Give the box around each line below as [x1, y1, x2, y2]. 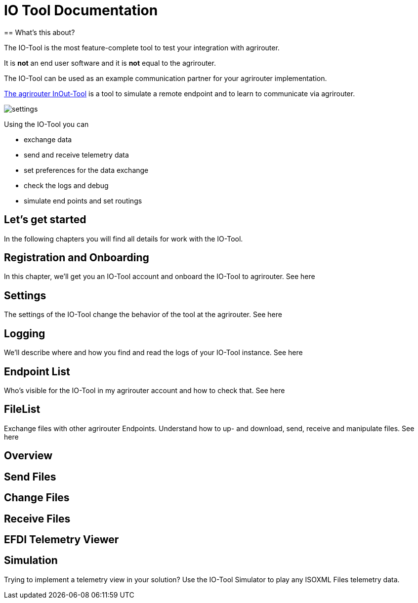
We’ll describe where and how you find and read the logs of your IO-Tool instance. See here [4, 348, 303, 357]
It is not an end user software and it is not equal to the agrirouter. [4, 58, 216, 67]
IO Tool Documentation [4, 2, 158, 19]
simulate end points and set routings [24, 196, 142, 205]
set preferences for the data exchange [24, 165, 149, 174]
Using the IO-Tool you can [4, 120, 89, 128]
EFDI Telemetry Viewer [4, 533, 119, 546]
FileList [4, 403, 41, 416]
